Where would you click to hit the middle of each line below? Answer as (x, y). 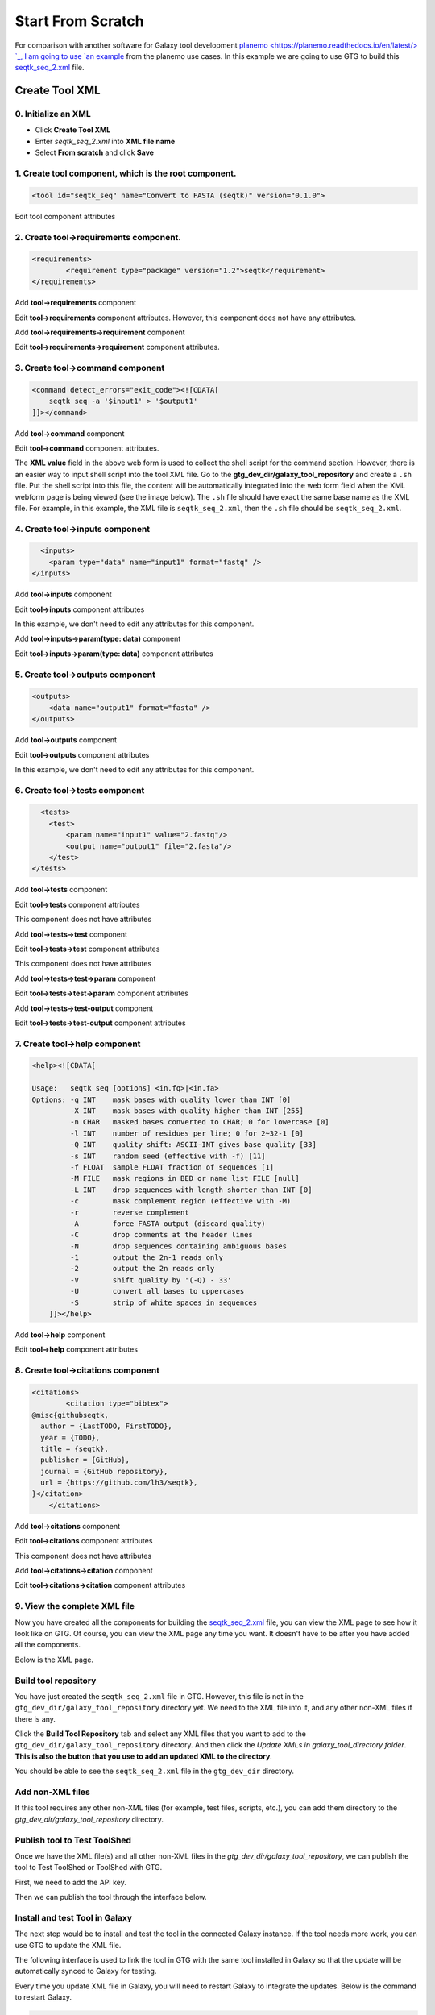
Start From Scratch (79, 21)
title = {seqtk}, (75, 1448)
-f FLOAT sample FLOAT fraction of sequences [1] (172, 1167)
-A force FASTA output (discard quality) (168, 1224)
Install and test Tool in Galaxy (74, 1917)
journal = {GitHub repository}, (104, 1471)
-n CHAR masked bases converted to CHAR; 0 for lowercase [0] (199, 1122)
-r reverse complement (129, 1212)
